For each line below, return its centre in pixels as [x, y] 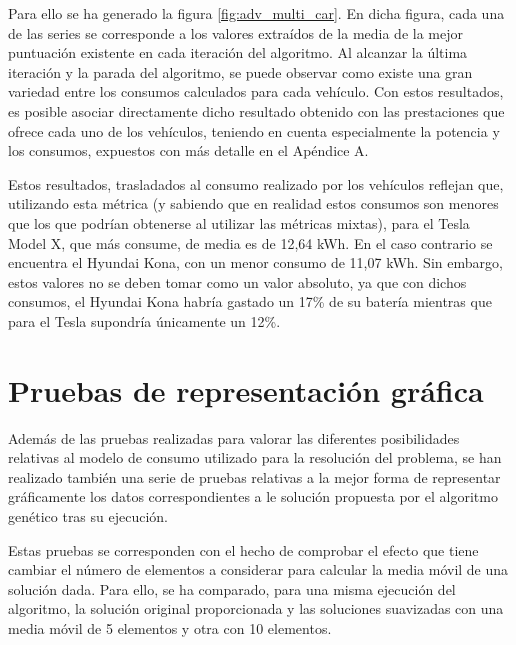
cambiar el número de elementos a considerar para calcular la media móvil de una [258, 569]
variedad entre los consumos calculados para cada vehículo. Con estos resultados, [256, 91]
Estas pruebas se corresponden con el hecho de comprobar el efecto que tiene [243, 549]
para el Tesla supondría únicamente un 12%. [144, 320]
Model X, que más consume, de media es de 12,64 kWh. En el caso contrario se [250, 242]
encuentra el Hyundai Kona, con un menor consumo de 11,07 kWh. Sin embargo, [255, 262]
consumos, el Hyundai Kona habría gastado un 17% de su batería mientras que [250, 301]
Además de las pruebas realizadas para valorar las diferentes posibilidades [234, 437]
